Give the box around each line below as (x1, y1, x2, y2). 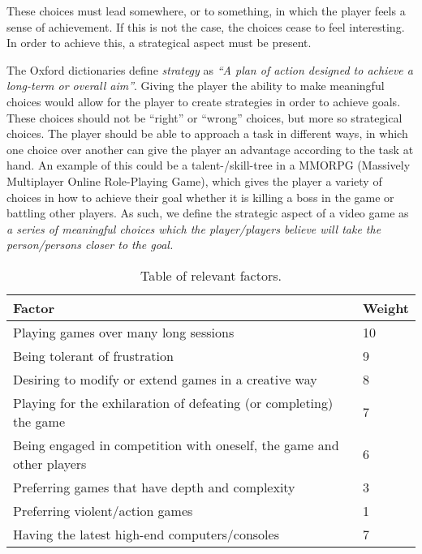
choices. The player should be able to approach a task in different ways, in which (6, 125, 408, 142)
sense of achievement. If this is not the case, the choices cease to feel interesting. (6, 18, 405, 35)
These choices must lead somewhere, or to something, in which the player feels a (6, 2, 406, 19)
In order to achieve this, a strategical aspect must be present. (6, 34, 312, 51)
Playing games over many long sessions (13, 322, 235, 341)
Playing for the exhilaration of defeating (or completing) (13, 393, 334, 412)
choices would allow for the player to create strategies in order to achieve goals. (6, 92, 401, 110)
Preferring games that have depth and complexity (13, 477, 295, 496)
